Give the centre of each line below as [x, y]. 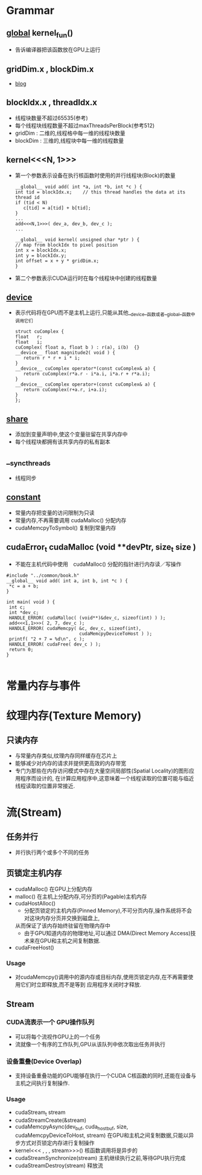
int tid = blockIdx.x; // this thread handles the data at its [100, 192]
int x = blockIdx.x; [41, 250]
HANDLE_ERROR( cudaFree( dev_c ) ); [55, 644]
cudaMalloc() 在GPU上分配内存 [54, 889]
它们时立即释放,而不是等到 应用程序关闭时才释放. [81, 985]
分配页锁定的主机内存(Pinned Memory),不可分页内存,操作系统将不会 [108, 910]
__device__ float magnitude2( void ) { [65, 353]
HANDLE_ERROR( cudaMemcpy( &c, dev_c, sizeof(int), [75, 628]
